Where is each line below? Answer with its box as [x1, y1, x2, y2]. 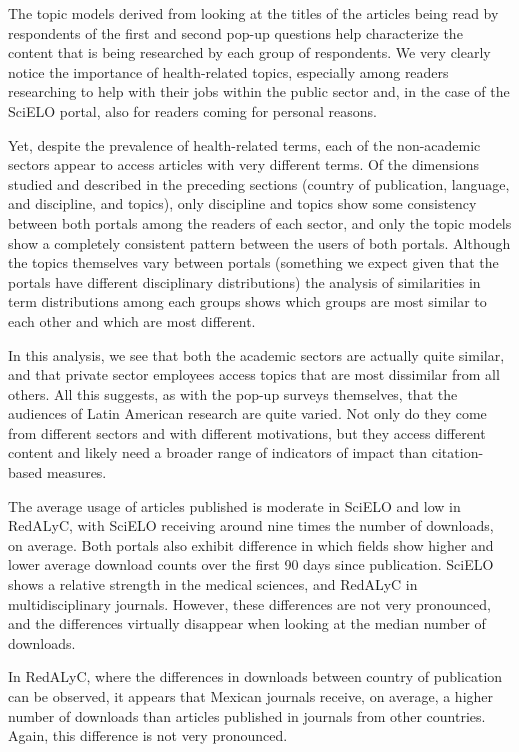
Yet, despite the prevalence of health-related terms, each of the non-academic [8, 134, 481, 155]
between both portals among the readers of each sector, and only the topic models [8, 212, 512, 233]
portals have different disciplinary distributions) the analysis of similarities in [8, 271, 481, 292]
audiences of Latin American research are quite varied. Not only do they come [8, 403, 487, 424]
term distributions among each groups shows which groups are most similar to [8, 291, 487, 312]
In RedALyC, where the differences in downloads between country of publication [8, 666, 503, 687]
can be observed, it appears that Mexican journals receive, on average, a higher [8, 686, 494, 706]
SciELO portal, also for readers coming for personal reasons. [8, 100, 377, 121]
